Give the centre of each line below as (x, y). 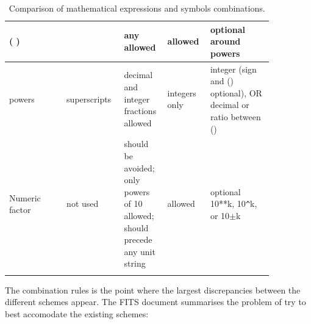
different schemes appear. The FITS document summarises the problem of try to (155, 302)
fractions (140, 111)
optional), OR (236, 92)
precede (138, 239)
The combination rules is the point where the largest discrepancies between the (153, 290)
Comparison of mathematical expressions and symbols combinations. (137, 8)
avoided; (139, 167)
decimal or (230, 105)
